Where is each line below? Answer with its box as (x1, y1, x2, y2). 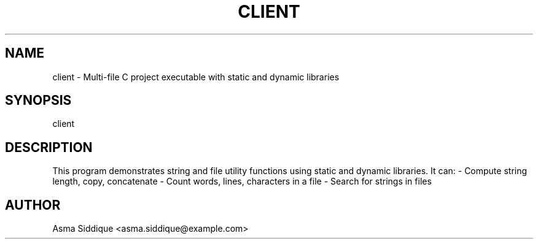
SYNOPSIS (5, 93, 72, 109)
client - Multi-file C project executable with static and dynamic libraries (52, 71, 340, 82)
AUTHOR (5, 197, 61, 213)
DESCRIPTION (5, 139, 93, 155)
